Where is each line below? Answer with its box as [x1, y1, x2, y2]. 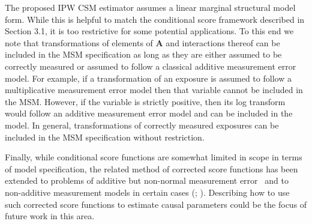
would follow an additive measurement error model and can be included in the [5, 107, 293, 120]
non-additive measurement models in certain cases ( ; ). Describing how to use [5, 186, 290, 198]
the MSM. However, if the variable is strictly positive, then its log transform [5, 95, 286, 107]
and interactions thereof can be [166, 36, 280, 49]
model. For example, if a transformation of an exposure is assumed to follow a [5, 71, 292, 84]
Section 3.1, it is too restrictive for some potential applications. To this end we [5, 25, 294, 37]
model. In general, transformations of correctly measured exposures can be [5, 118, 279, 131]
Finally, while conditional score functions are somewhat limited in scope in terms [5, 151, 302, 163]
